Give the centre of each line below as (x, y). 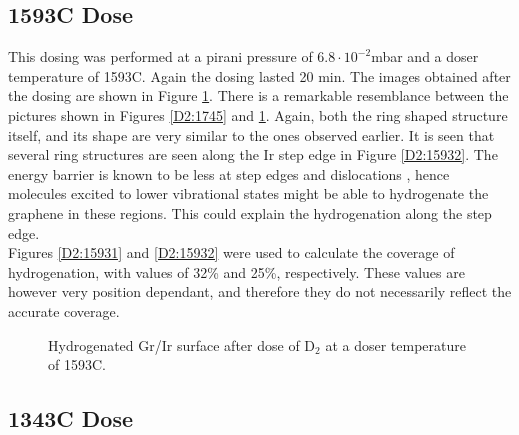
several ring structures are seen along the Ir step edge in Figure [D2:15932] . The (253, 154)
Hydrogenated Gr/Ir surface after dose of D (182, 344)
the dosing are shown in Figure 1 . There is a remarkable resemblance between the (258, 95)
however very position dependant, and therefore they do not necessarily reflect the (260, 291)
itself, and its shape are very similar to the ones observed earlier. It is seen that (251, 134)
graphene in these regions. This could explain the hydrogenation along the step (250, 212)
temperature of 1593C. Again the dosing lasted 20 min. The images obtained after (259, 75)
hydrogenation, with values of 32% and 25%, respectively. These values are (236, 271)
